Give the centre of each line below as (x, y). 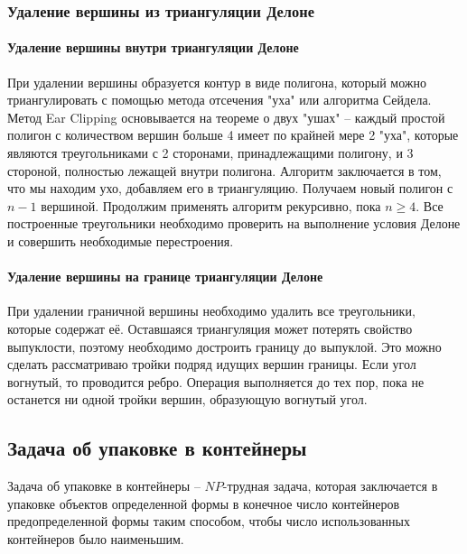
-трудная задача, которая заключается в (330, 486)
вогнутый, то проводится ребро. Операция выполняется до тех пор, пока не (216, 381)
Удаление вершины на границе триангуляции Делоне (165, 277)
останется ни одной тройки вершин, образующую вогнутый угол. (187, 399)
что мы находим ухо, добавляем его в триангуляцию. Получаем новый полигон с (230, 188)
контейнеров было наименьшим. (96, 538)
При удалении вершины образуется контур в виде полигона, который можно (217, 82)
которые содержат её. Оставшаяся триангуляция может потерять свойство (210, 328)
